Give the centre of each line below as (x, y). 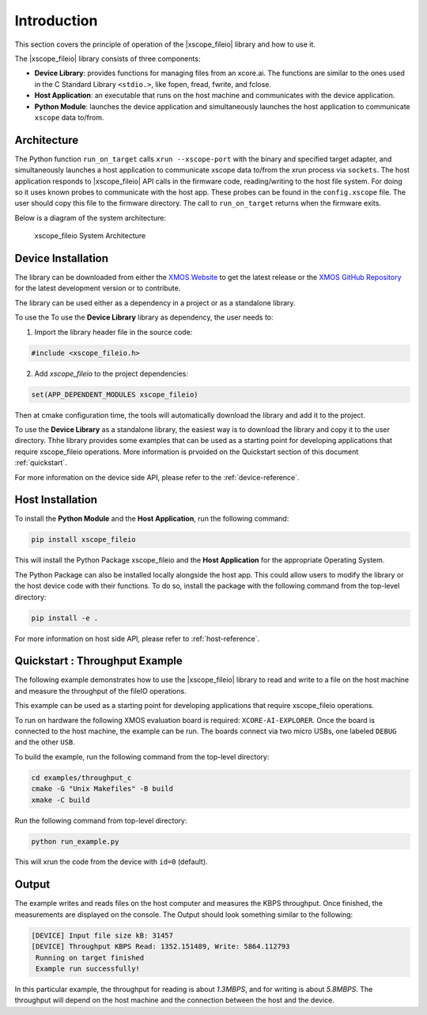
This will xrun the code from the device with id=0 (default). (111, 862)
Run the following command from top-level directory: (101, 820)
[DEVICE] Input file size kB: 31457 (102, 935)
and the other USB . (45, 742)
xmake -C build (60, 800)
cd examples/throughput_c (81, 778)
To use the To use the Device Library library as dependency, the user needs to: (144, 317)
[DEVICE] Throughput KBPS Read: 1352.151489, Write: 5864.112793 (161, 947)
